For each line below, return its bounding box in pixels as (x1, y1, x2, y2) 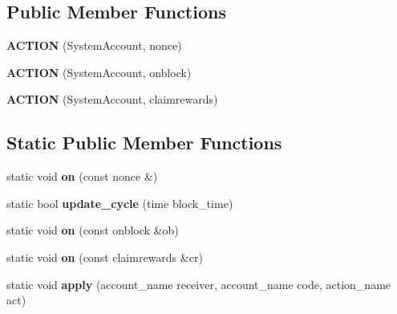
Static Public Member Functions (6, 130, 282, 155)
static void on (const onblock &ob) (6, 222, 179, 239)
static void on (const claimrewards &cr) (6, 248, 203, 265)
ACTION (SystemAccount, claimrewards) (6, 91, 218, 108)
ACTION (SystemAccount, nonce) (6, 37, 182, 54)
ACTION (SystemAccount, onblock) (6, 63, 192, 80)
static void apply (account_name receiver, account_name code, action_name (6, 275, 391, 292)
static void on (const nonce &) (6, 168, 158, 185)
